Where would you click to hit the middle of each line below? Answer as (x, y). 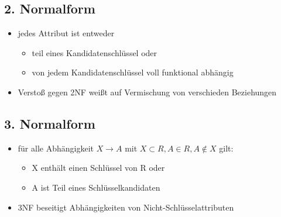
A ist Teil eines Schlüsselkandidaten (96, 187)
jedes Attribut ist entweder (66, 33)
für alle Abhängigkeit (56, 148)
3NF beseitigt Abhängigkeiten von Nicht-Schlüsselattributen (126, 207)
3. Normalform (50, 123)
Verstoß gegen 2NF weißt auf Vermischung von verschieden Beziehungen (147, 92)
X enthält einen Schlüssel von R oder (98, 168)
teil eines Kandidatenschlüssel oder (95, 52)
